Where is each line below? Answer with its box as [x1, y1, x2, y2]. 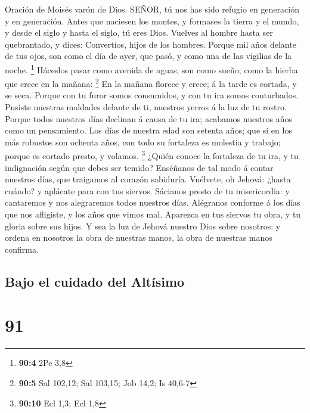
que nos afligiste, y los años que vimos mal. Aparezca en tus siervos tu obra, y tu [5, 208, 301, 221]
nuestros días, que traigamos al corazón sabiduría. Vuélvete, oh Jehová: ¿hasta [5, 173, 291, 185]
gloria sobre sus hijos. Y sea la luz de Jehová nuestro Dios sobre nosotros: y [5, 219, 281, 232]
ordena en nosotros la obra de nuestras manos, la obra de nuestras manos [5, 231, 272, 244]
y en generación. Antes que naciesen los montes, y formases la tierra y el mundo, [5, 14, 299, 27]
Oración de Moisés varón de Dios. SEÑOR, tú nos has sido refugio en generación [5, 3, 299, 15]
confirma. [5, 243, 39, 255]
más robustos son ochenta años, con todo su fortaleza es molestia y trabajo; [5, 135, 281, 148]
